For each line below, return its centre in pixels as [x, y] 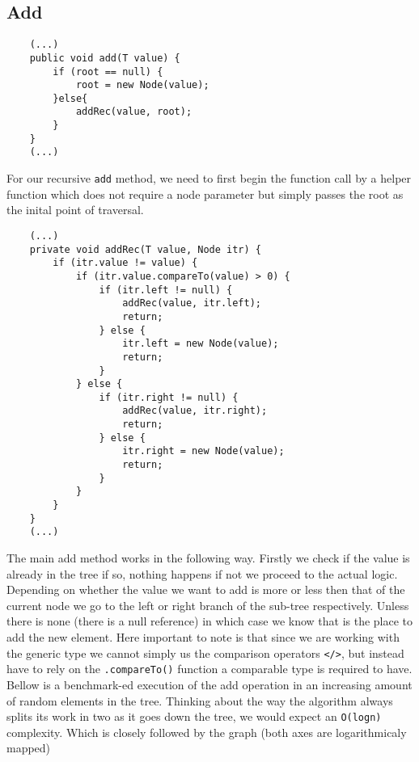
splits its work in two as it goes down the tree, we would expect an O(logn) [194, 716]
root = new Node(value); [142, 85]
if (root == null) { [108, 72]
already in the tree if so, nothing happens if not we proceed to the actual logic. [202, 573]
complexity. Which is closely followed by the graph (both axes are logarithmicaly [207, 732]
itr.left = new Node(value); [201, 344]
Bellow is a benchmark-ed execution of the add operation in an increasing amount [209, 684]
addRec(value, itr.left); [192, 303]
